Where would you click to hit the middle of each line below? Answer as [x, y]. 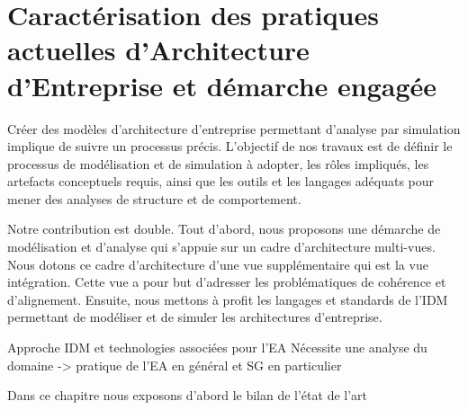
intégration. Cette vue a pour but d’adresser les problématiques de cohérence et [227, 282]
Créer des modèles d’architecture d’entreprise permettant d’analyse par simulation [234, 128]
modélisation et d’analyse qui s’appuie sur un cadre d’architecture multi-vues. [221, 247]
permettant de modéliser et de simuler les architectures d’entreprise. [195, 317]
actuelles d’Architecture [158, 50]
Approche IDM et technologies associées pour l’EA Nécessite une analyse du [217, 348]
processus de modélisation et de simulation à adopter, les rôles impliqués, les [218, 163]
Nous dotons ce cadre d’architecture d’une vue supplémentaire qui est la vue [218, 264]
